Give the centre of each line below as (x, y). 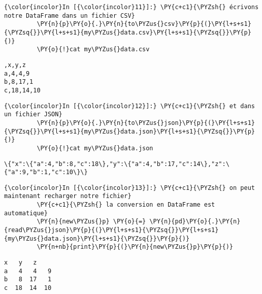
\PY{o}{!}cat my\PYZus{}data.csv (93, 50)
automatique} (26, 213)
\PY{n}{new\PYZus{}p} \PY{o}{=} (91, 222)
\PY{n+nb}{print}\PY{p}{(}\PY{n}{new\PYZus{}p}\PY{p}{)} (135, 247)
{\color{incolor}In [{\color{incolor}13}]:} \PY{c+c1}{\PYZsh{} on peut (129, 188)
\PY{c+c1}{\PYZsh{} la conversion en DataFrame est (126, 205)
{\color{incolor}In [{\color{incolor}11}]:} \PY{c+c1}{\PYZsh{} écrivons (132, 7)
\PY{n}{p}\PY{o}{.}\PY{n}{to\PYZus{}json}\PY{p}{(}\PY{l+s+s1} (146, 123)
